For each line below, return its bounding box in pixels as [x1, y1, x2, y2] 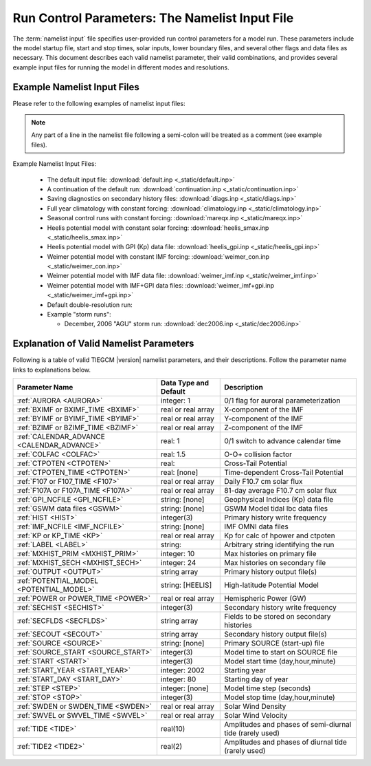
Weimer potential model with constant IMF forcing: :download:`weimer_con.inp [47, 252, 270, 261]
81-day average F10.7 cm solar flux [224, 486, 337, 496]
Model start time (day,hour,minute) [224, 657, 336, 666]
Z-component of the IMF [224, 423, 304, 433]
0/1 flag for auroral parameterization [224, 396, 341, 405]
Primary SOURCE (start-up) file [224, 639, 325, 648]
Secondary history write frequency [224, 603, 337, 613]
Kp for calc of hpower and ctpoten [224, 531, 336, 540]
